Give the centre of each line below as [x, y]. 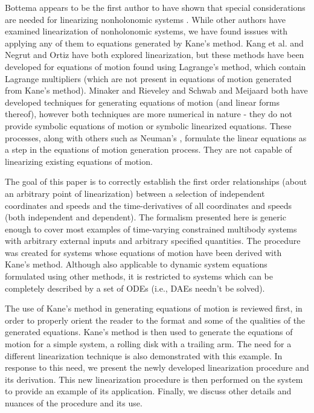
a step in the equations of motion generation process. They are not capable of [149, 149]
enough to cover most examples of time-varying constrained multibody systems [151, 229]
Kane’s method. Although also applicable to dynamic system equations [136, 264]
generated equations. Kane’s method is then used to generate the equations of [149, 332]
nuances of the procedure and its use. [74, 403]
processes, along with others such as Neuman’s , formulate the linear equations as [156, 137]
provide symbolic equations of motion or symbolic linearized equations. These [148, 125]
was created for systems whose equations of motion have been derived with [143, 252]
